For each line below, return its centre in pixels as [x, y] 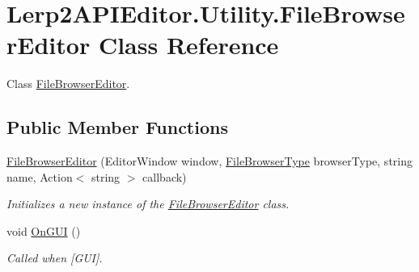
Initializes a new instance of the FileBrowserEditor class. [148, 204]
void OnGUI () [44, 230]
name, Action [40, 176]
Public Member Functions [117, 127]
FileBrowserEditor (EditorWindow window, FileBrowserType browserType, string [209, 161]
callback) [165, 176]
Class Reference [188, 45]
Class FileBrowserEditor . [68, 84]
